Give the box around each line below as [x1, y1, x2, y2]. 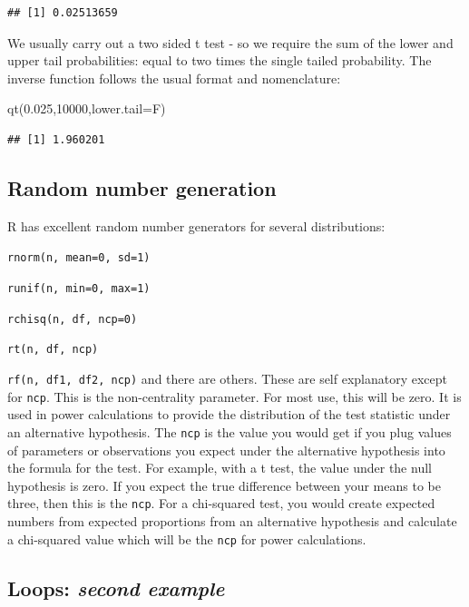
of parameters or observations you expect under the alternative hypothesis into [7, 440, 445, 459]
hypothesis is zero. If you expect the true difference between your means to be [7, 475, 441, 494]
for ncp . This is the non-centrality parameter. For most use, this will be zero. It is [7, 387, 462, 406]
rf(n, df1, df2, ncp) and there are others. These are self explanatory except [7, 368, 448, 387]
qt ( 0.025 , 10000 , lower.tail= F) [7, 99, 166, 118]
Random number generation [7, 173, 277, 201]
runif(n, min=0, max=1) [7, 282, 151, 296]
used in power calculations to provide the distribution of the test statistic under [7, 405, 451, 424]
